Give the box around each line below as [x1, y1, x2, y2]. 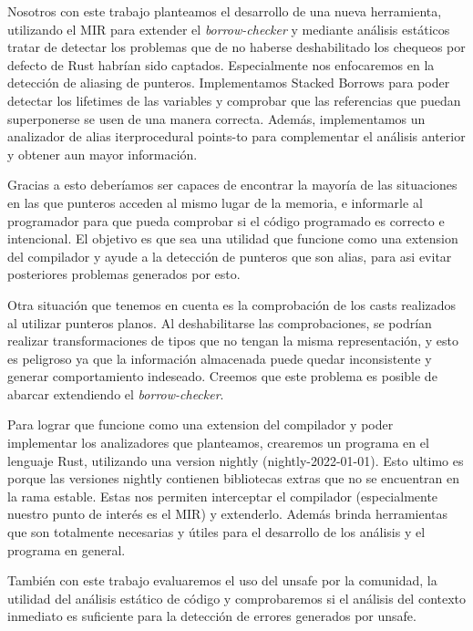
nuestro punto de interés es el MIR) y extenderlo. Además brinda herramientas [7, 504, 448, 523]
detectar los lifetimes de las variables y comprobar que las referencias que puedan [7, 90, 461, 109]
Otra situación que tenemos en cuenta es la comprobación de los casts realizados [7, 295, 457, 314]
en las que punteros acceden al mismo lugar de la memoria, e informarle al [7, 192, 423, 212]
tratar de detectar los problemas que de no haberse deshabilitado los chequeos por [7, 37, 466, 57]
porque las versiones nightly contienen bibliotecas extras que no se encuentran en [7, 469, 460, 488]
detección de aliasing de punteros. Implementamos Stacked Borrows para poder [7, 73, 450, 92]
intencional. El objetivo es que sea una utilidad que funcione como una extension [7, 229, 458, 248]
